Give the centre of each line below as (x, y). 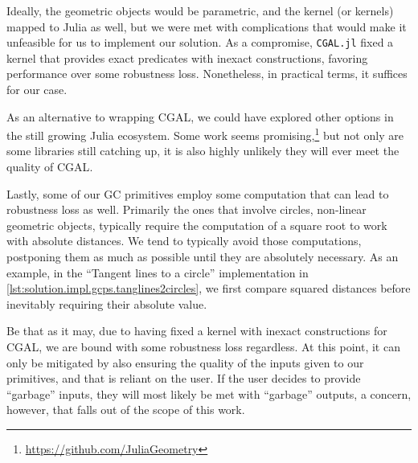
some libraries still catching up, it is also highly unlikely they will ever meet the (203, 151)
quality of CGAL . (50, 167)
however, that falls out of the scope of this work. (126, 410)
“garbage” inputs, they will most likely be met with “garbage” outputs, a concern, (209, 393)
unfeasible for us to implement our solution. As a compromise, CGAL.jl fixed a (200, 42)
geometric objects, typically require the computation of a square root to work (197, 225)
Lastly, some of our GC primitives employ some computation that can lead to (198, 193)
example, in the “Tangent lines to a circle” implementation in (158, 272)
